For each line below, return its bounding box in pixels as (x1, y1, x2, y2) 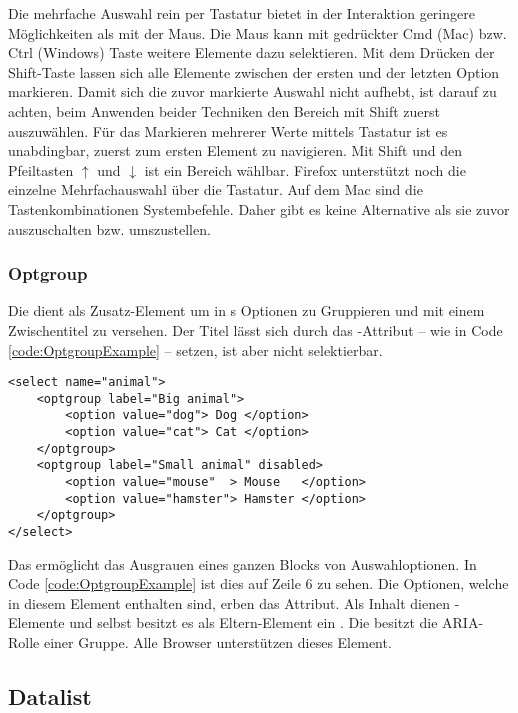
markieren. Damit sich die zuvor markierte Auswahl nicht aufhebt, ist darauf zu (8, 81, 497, 102)
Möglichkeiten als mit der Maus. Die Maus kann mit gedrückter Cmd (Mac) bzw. (8, 22, 507, 43)
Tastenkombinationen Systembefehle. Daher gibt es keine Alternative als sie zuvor (8, 198, 510, 219)
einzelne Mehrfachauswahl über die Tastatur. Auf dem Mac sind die (8, 179, 423, 200)
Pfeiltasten (8, 159, 74, 180)
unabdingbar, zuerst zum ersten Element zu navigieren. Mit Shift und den (8, 140, 463, 161)
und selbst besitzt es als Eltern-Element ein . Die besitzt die (69, 612, 438, 633)
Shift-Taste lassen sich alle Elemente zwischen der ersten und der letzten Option (8, 61, 500, 82)
